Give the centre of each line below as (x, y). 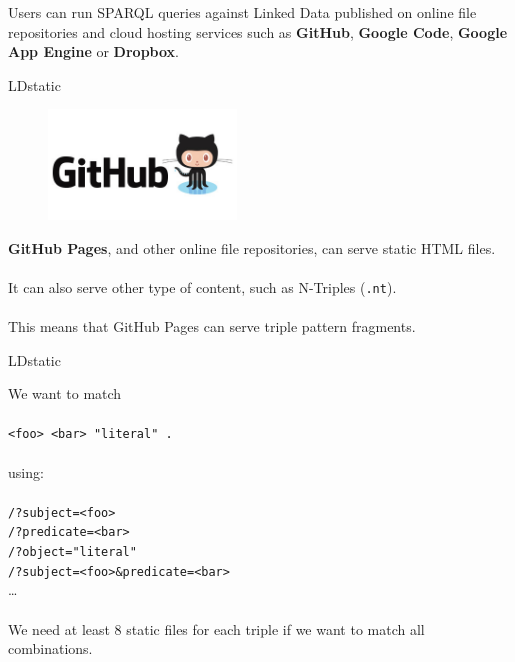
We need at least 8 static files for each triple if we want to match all (216, 628)
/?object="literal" (72, 552)
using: (26, 471)
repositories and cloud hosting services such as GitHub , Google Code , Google (258, 31)
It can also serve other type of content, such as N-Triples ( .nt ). (202, 286)
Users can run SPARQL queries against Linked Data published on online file (242, 12)
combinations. (50, 648)
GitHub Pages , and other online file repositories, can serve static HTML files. (252, 247)
